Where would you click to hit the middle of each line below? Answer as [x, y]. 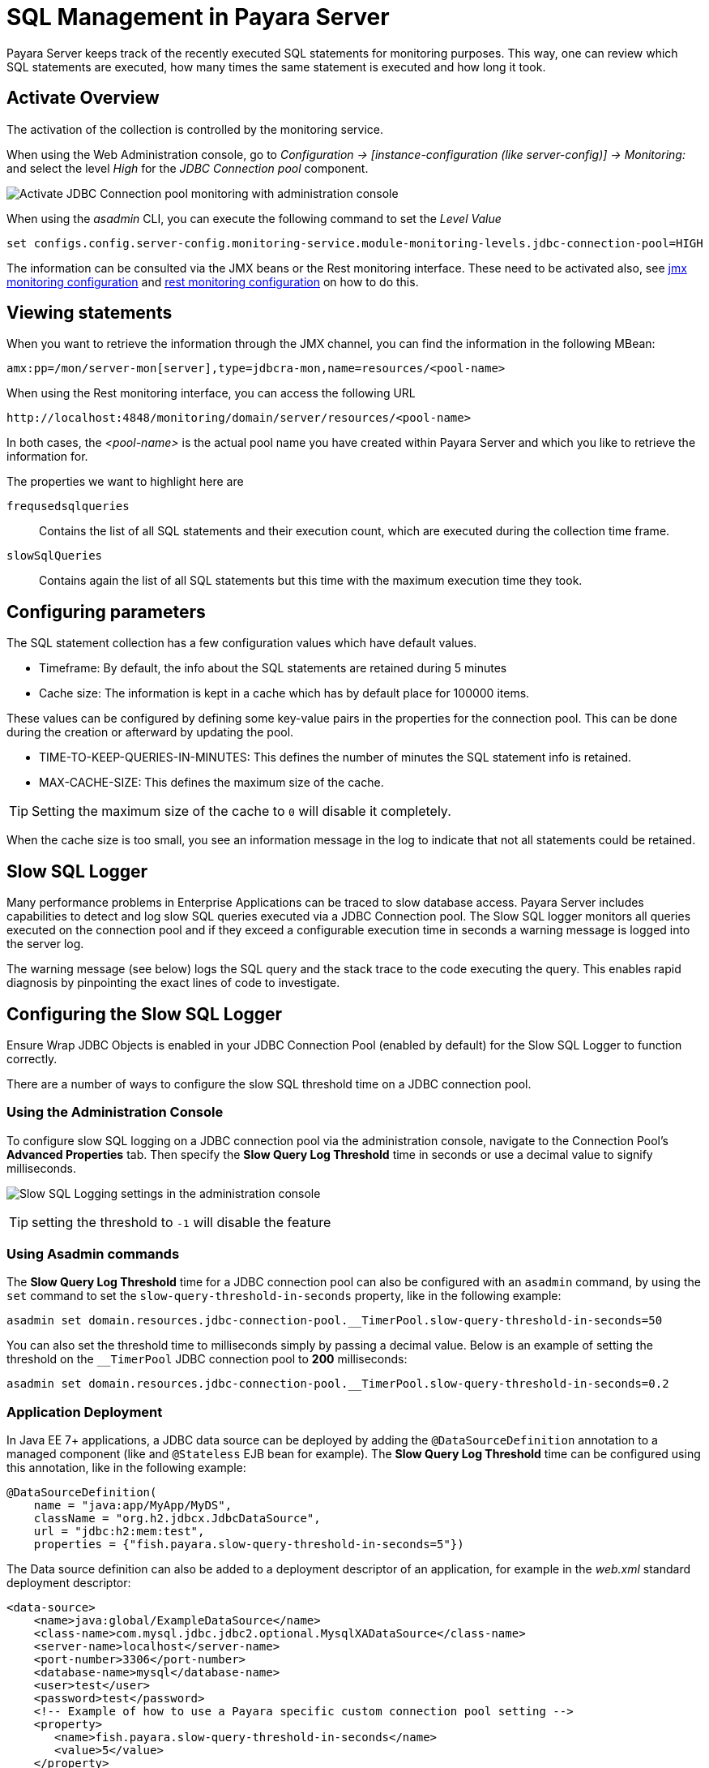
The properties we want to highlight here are [125, 482]
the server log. [45, 944]
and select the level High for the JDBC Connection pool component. [188, 168]
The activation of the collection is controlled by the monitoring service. [195, 129]
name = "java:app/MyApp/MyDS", [133, 1506]
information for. [47, 457]
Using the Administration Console [115, 1112]
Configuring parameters [106, 612]
